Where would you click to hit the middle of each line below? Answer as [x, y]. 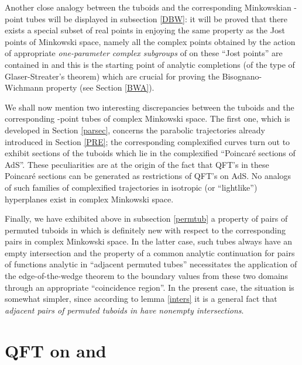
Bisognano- [242, 76]
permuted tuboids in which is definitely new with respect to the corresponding [145, 230]
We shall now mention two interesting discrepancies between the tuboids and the [150, 107]
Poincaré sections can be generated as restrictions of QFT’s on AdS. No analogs [148, 176]
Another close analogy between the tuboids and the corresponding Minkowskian [148, 7]
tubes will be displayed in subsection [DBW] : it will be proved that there [157, 18]
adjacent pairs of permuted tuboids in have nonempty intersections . [124, 310]
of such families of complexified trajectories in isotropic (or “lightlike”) [131, 187]
